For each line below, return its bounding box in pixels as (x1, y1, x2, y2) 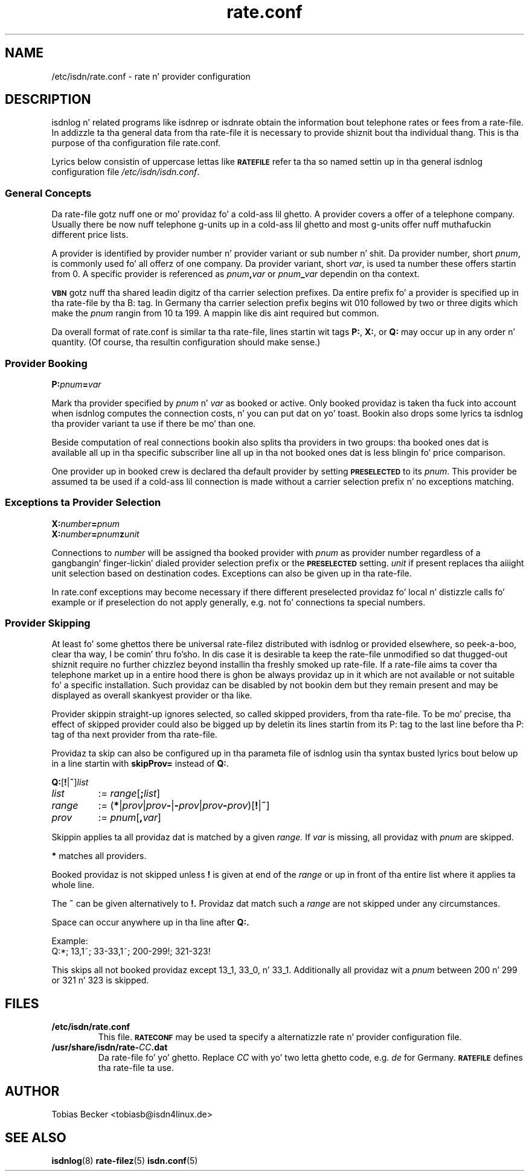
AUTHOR (5, 1083, 60, 1099)
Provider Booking (5, 357, 88, 369)
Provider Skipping (5, 617, 91, 630)
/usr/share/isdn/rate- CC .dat (51, 1042, 168, 1053)
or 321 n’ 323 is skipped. (51, 975, 149, 986)
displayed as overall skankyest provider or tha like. (51, 690, 252, 701)
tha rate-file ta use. (98, 1063, 175, 1073)
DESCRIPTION (5, 92, 91, 107)
